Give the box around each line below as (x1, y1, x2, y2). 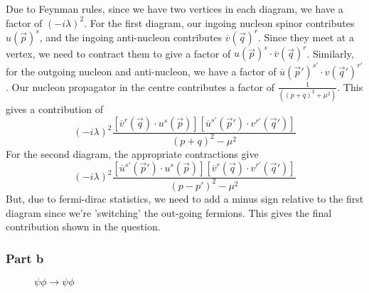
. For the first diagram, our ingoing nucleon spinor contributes (84, 15, 355, 30)
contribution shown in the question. (6, 219, 161, 234)
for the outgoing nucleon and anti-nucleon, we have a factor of (6, 63, 277, 78)
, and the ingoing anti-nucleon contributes (39, 29, 223, 44)
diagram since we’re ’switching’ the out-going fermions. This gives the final (6, 205, 332, 220)
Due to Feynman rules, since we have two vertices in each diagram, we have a (6, 1, 343, 16)
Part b (6, 249, 44, 267)
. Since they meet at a (258, 29, 354, 44)
